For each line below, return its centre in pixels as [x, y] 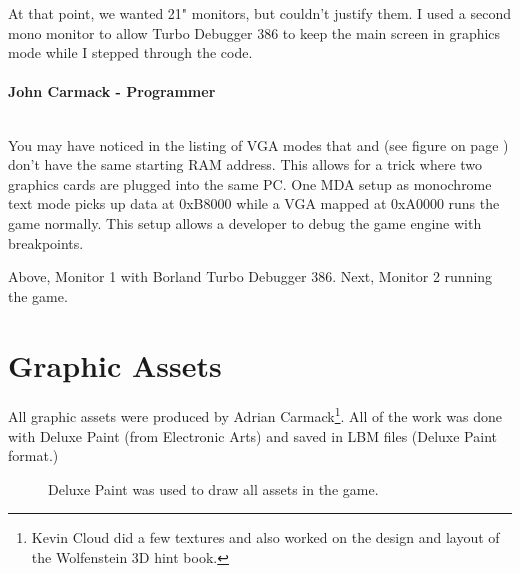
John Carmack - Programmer [112, 91]
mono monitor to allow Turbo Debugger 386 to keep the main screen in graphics [254, 32]
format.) [33, 455]
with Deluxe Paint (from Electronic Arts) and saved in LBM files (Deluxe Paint [252, 435]
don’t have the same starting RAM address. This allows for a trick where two [245, 164]
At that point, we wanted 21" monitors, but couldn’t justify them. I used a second [259, 13]
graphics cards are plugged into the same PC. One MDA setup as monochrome [250, 183]
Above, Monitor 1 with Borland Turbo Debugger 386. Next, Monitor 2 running [250, 276]
